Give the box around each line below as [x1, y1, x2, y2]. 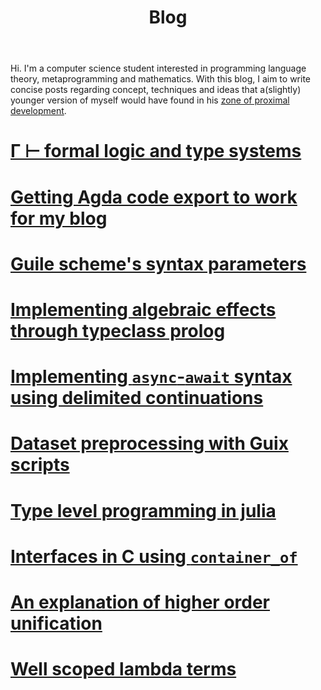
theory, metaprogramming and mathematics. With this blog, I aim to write [10, 73, 311, 85]
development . [10, 105, 67, 117]
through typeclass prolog [10, 319, 226, 342]
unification [10, 612, 103, 635]
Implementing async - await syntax [10, 366, 293, 388]
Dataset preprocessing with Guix [10, 432, 289, 455]
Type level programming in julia [10, 499, 277, 522]
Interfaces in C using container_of [10, 545, 298, 568]
